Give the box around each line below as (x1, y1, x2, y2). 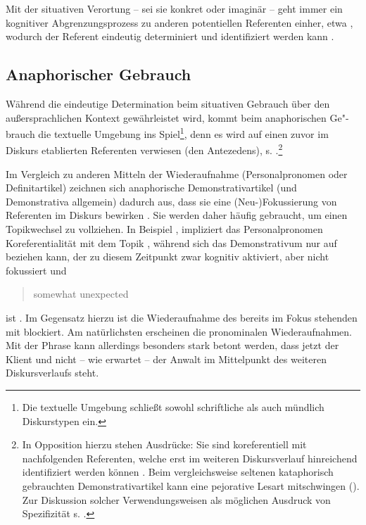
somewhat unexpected (33, 286, 129, 301)
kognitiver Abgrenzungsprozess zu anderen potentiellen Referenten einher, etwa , (6, 15, 353, 30)
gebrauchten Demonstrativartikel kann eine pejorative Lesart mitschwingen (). (22, 478, 360, 493)
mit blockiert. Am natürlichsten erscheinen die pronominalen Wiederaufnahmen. (6, 324, 352, 339)
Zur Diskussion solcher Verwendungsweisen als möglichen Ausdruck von (22, 492, 331, 507)
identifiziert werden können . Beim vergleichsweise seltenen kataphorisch (22, 464, 334, 479)
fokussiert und (6, 262, 67, 277)
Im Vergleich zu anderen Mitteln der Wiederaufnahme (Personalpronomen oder (6, 166, 348, 181)
